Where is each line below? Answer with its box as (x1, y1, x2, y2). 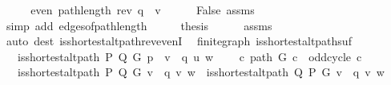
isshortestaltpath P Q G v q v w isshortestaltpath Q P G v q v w (17, 64, 385, 80)
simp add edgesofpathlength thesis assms (6, 17, 272, 33)
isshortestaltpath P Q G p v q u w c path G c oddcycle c (17, 48, 362, 64)
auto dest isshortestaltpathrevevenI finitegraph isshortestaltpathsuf (6, 33, 352, 49)
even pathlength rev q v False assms (30, 2, 255, 17)
